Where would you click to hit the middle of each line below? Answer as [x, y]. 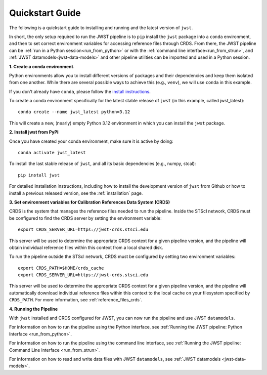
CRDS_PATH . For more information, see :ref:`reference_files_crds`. [76, 300]
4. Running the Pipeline [33, 309]
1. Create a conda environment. [42, 66]
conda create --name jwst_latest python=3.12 [74, 112]
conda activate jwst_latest [52, 153]
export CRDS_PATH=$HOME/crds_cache [61, 268]
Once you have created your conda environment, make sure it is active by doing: [91, 141]
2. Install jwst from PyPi [34, 132]
